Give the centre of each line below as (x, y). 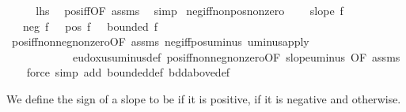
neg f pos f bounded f (90, 26)
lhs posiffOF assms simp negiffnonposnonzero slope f (190, 10)
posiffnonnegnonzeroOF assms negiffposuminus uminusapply (160, 41)
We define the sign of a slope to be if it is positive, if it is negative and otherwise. (204, 98)
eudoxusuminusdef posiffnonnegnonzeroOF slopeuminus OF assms (236, 56)
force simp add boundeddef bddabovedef (128, 72)
